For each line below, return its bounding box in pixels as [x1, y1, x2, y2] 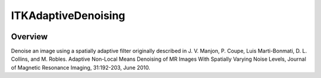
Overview [11, 32, 48, 42]
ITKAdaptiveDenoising [11, 9, 125, 22]
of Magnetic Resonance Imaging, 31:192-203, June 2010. [11, 64, 151, 71]
